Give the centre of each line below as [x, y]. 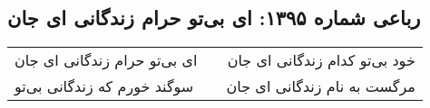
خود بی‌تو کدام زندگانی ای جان [321, 60]
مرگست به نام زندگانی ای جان [321, 86]
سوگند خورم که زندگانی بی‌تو [104, 86]
